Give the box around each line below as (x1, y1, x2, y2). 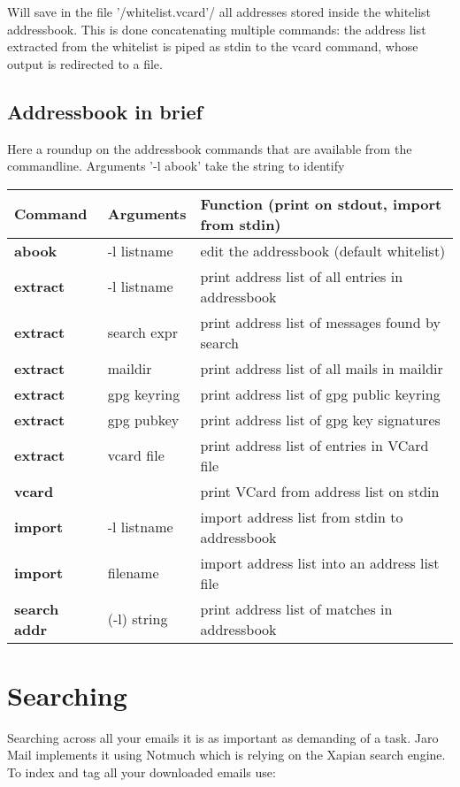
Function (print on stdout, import (200, 193, 442, 214)
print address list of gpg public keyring (200, 383, 441, 404)
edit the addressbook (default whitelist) (200, 240, 446, 261)
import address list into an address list (200, 552, 440, 573)
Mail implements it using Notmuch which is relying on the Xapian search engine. (7, 745, 446, 764)
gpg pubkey (107, 409, 180, 430)
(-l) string (107, 608, 168, 630)
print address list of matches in (200, 598, 393, 619)
